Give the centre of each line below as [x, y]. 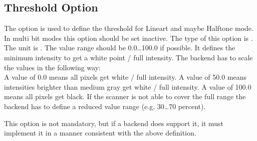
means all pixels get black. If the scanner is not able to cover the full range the [125, 96]
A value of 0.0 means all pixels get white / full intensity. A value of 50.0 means [125, 77]
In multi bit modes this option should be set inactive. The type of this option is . [128, 38]
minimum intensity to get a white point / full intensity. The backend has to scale [128, 57]
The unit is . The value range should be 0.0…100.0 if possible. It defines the [120, 48]
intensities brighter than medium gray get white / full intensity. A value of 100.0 [128, 86]
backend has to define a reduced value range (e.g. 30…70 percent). [105, 106]
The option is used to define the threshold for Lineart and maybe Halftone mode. [129, 28]
